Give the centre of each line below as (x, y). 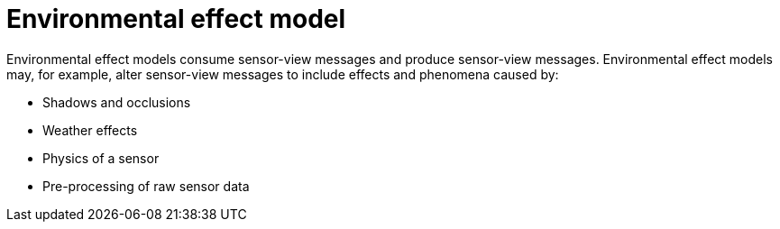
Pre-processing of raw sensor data (146, 186)
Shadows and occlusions (117, 102)
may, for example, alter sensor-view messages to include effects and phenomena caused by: (283, 74)
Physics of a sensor (101, 158)
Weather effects (90, 130)
